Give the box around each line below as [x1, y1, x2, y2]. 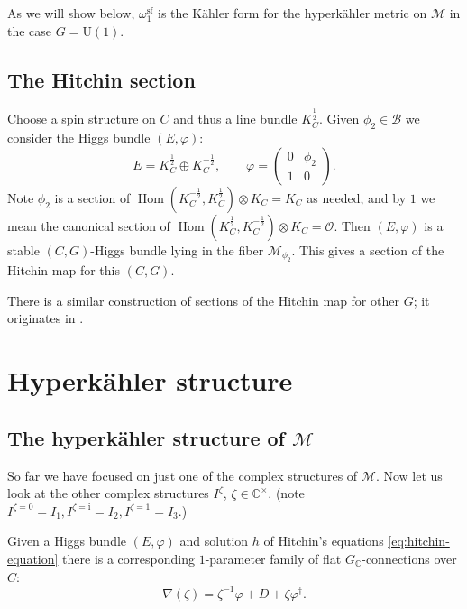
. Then [334, 216, 371, 235]
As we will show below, [7, 4, 135, 22]
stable [7, 240, 40, 259]
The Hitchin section [7, 65, 196, 93]
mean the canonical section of [7, 216, 170, 235]
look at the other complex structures [7, 484, 209, 503]
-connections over [362, 549, 457, 567]
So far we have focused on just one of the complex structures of [7, 466, 358, 484]
